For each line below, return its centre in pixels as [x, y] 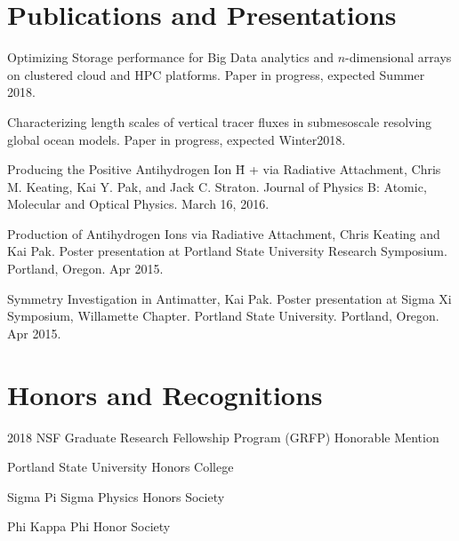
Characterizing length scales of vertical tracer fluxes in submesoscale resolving [220, 121]
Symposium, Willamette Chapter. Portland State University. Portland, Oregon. [223, 316]
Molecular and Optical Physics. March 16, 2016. [138, 204]
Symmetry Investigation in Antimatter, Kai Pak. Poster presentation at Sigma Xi [229, 298]
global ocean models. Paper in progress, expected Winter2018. [177, 139]
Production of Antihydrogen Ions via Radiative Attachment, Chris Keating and [224, 233]
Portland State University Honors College [121, 467]
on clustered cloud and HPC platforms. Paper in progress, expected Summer [216, 74]
